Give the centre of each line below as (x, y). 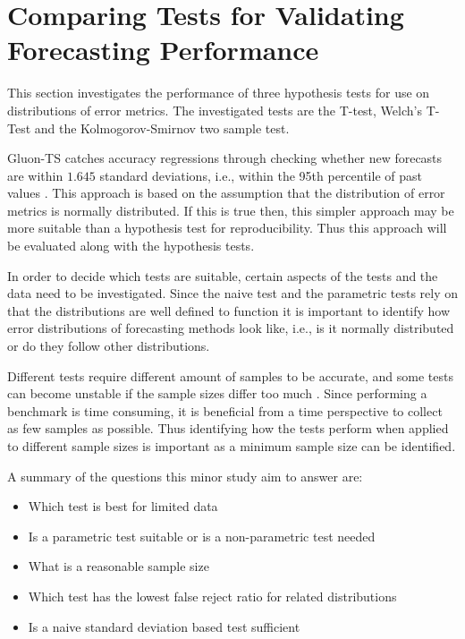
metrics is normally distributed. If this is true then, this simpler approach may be (231, 210)
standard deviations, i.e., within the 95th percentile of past (261, 175)
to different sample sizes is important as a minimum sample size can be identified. (232, 446)
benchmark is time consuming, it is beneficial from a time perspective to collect (225, 410)
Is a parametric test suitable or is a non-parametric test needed (202, 536)
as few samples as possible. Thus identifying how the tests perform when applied (228, 428)
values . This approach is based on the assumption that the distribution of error (226, 193)
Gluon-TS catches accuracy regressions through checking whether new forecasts (225, 158)
